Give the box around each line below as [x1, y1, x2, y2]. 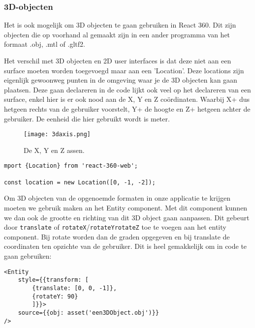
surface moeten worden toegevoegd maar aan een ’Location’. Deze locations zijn [4, 65, 244, 75]
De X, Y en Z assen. [24, 145, 85, 155]
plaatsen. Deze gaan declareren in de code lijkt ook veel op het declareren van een [4, 84, 251, 94]
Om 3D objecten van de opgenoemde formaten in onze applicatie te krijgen [4, 193, 230, 203]
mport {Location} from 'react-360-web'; [4, 162, 138, 170]
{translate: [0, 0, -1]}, [32, 284, 117, 292]
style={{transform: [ [18, 276, 89, 284]
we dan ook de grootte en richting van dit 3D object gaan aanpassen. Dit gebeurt [4, 212, 250, 222]
